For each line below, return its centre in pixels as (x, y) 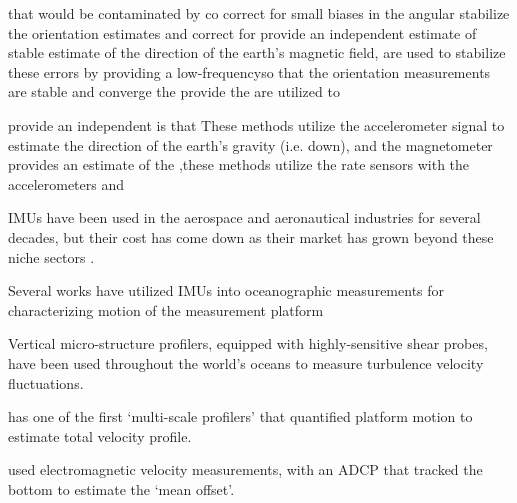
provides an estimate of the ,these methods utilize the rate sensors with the (239, 164)
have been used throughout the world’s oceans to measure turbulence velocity (246, 362)
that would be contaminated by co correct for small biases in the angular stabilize (259, 13)
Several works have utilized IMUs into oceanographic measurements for (226, 290)
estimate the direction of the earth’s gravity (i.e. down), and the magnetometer (250, 144)
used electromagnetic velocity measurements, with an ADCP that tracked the (245, 469)
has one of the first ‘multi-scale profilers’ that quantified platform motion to (240, 416)
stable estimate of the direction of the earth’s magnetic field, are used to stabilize (257, 52)
